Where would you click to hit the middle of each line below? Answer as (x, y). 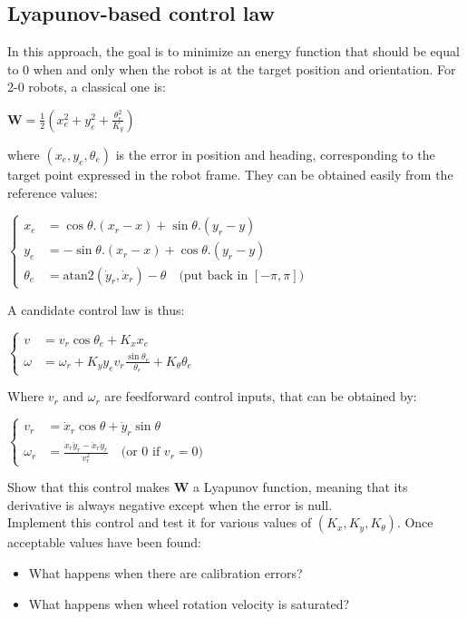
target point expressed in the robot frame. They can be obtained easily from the (230, 174)
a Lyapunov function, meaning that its (301, 487)
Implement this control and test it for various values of (160, 522)
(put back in (214, 275)
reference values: (53, 192)
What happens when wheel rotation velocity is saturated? (189, 603)
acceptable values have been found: (104, 542)
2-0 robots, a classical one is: (87, 87)
